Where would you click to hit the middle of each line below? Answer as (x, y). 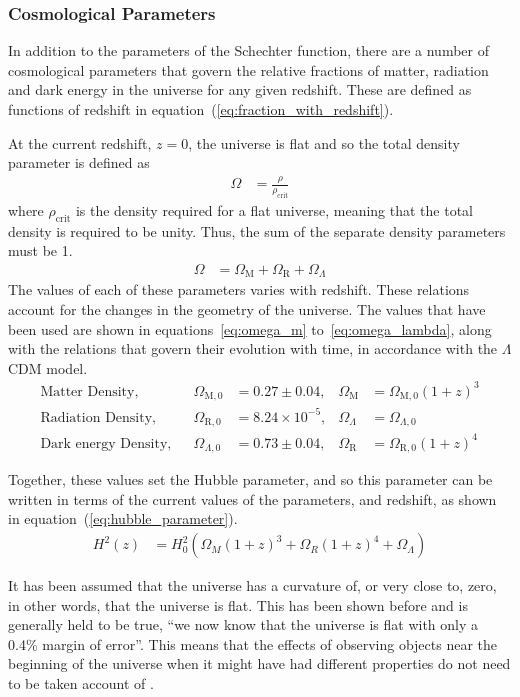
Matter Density (87, 391)
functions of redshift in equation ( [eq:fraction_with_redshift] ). (201, 109)
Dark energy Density (104, 443)
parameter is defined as (79, 162)
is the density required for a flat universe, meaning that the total (274, 209)
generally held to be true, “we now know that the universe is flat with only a (243, 624)
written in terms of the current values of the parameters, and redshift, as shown (252, 498)
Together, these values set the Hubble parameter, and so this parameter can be (250, 479)
